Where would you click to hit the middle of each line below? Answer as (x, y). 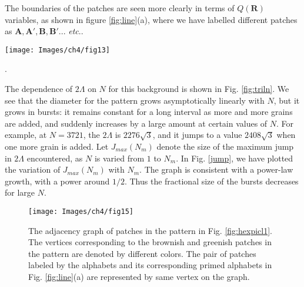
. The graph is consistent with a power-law (216, 169)
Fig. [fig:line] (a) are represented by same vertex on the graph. (139, 276)
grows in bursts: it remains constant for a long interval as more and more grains (149, 112)
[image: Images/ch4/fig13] (57, 50)
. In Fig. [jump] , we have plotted (235, 158)
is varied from (119, 158)
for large (20, 192)
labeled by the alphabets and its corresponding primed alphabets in (150, 265)
